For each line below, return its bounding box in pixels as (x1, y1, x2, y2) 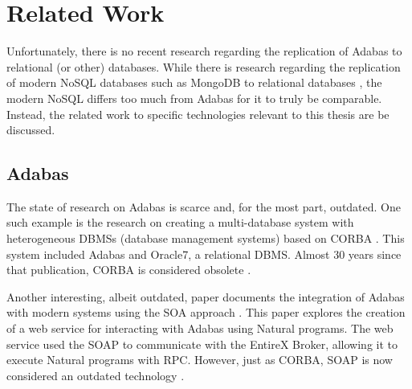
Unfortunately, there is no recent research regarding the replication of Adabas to (6, 43, 402, 59)
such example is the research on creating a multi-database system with (6, 214, 354, 231)
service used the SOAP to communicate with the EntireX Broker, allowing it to (6, 335, 398, 352)
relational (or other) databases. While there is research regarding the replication (6, 58, 401, 75)
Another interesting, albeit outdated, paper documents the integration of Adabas (6, 288, 405, 305)
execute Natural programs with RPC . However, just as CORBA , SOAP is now (6, 351, 393, 368)
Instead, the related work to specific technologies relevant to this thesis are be (6, 105, 390, 122)
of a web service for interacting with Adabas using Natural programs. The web (6, 320, 394, 337)
